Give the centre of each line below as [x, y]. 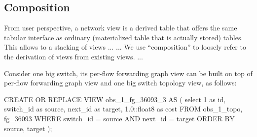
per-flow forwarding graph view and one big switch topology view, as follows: [120, 83]
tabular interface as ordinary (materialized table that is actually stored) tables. [124, 37]
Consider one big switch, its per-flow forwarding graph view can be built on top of [128, 73]
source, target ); [28, 128]
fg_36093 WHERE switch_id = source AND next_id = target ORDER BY [119, 118]
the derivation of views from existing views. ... [73, 56]
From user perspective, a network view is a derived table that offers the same [121, 28]
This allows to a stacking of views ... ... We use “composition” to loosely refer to [125, 47]
